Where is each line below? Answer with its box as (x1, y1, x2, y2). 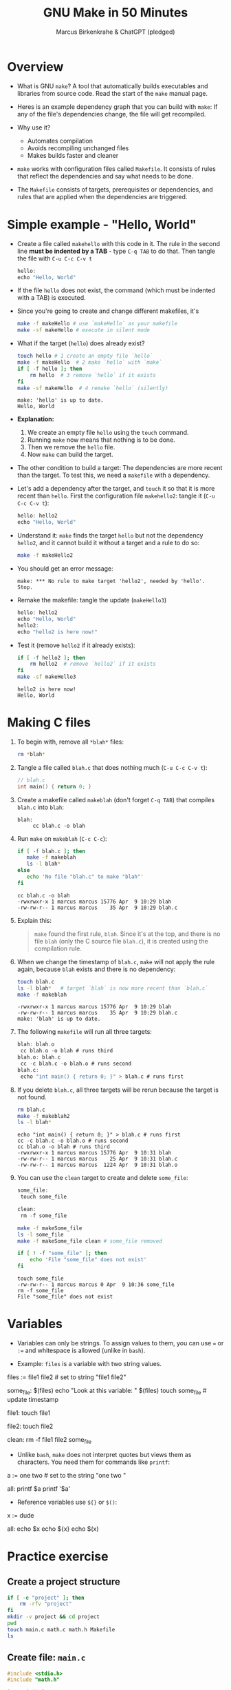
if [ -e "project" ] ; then (7, 1594, 85, 1601)
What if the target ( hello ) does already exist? (16, 339, 145, 347)
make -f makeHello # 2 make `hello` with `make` (16, 359, 163, 366)
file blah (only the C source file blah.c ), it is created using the (34, 937, 208, 945)
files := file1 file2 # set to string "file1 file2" (7, 1373, 126, 1381)
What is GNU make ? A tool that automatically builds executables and (16, 81, 208, 90)
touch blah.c (16, 978, 55, 985)
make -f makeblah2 (16, 1112, 70, 1119)
